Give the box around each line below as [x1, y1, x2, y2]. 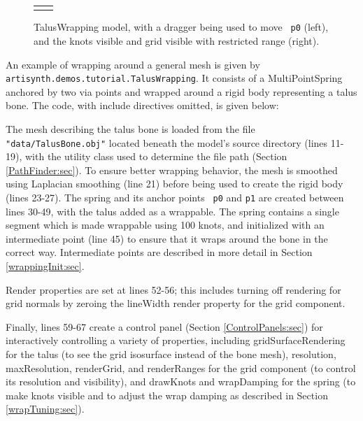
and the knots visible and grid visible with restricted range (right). [34, 33, 320, 48]
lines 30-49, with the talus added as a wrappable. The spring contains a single [6, 204, 339, 218]
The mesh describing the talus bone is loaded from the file [6, 121, 255, 136]
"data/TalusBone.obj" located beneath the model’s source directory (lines [6, 135, 328, 150]
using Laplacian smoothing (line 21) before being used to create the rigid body [6, 176, 343, 191]
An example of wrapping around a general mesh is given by [6, 57, 260, 71]
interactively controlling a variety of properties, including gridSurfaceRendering [6, 333, 346, 348]
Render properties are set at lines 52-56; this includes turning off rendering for [6, 282, 341, 297]
